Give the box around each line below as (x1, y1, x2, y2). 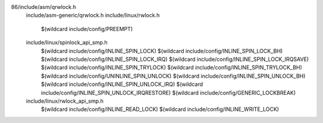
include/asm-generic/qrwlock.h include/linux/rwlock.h (26, 12, 160, 19)
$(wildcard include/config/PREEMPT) (41, 25, 133, 32)
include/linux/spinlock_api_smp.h (26, 39, 108, 46)
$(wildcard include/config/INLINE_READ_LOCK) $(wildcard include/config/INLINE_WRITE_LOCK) (41, 106, 279, 113)
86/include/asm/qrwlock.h (11, 4, 77, 10)
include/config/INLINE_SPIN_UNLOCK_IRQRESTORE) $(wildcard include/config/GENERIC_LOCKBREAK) (41, 89, 296, 96)
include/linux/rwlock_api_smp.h (26, 97, 104, 104)
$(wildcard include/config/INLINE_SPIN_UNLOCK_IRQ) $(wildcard (41, 81, 203, 88)
